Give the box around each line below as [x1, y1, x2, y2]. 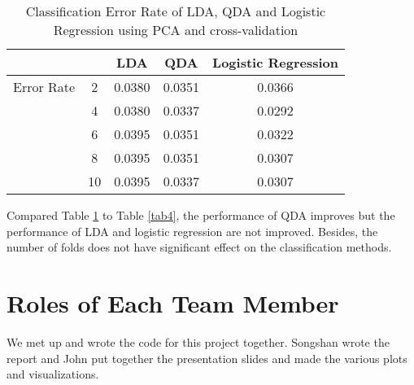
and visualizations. [7, 365, 99, 383]
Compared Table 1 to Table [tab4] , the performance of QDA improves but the [7, 207, 395, 223]
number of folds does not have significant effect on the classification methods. [7, 238, 392, 256]
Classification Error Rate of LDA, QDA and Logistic [25, 2, 326, 20]
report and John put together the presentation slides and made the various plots [7, 349, 407, 366]
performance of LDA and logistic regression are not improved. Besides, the [7, 222, 378, 239]
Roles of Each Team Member [7, 286, 339, 319]
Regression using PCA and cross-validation [53, 20, 299, 39]
